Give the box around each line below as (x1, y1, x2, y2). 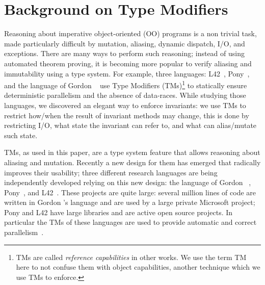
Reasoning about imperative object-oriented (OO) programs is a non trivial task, (4, 28, 257, 39)
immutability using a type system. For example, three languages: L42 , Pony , (4, 68, 250, 79)
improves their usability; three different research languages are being (4, 167, 218, 177)
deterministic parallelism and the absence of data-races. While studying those (4, 90, 246, 100)
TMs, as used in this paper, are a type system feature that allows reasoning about (4, 147, 260, 158)
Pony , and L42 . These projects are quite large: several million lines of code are (4, 187, 256, 197)
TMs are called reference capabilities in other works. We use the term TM (16, 251, 247, 262)
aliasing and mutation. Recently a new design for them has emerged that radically (4, 157, 261, 167)
